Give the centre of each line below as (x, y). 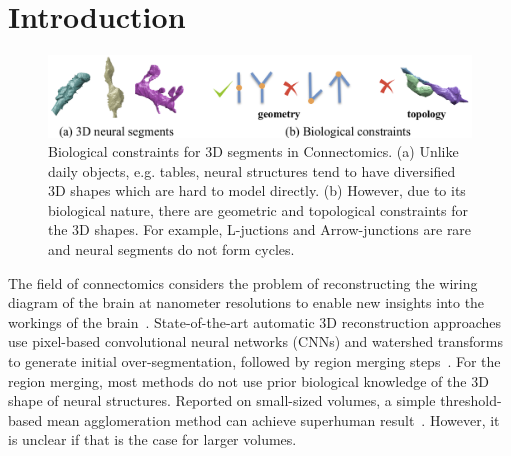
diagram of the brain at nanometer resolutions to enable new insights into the (246, 302)
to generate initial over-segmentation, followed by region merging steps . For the (254, 361)
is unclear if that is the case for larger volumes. (152, 439)
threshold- (471, 400)
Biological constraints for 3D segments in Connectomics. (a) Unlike (253, 151)
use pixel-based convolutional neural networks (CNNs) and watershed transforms (256, 341)
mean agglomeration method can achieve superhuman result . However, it (273, 419)
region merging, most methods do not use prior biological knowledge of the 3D (248, 380)
